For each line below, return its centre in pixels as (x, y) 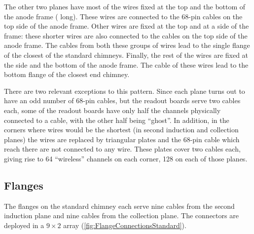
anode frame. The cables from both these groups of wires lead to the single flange (127, 45)
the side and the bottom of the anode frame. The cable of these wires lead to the (126, 64)
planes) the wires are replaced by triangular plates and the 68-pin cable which (122, 139)
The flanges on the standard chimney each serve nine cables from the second (119, 206)
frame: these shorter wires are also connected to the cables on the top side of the (126, 35)
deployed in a (24, 225)
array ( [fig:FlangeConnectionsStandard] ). (125, 225)
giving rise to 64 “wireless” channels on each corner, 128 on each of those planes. (126, 158)
